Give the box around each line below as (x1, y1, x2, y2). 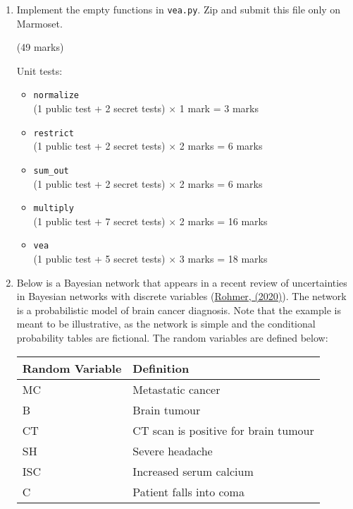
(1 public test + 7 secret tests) (33, 213, 166, 228)
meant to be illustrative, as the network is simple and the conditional (16, 316, 316, 331)
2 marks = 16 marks (179, 213, 268, 228)
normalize (33, 90, 80, 101)
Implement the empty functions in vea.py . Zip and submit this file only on (16, 2, 341, 16)
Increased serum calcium (132, 462, 254, 479)
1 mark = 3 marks (179, 101, 259, 116)
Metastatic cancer (132, 381, 221, 397)
